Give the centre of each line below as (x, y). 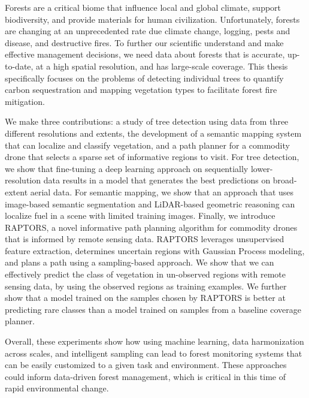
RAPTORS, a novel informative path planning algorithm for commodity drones (151, 227)
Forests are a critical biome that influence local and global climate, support (143, 7)
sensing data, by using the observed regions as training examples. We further (146, 286)
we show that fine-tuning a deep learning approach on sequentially (127, 168)
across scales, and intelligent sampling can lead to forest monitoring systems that (154, 353)
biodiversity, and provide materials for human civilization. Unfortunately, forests (152, 19)
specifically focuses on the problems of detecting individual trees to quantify (144, 78)
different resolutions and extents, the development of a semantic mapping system (153, 133)
